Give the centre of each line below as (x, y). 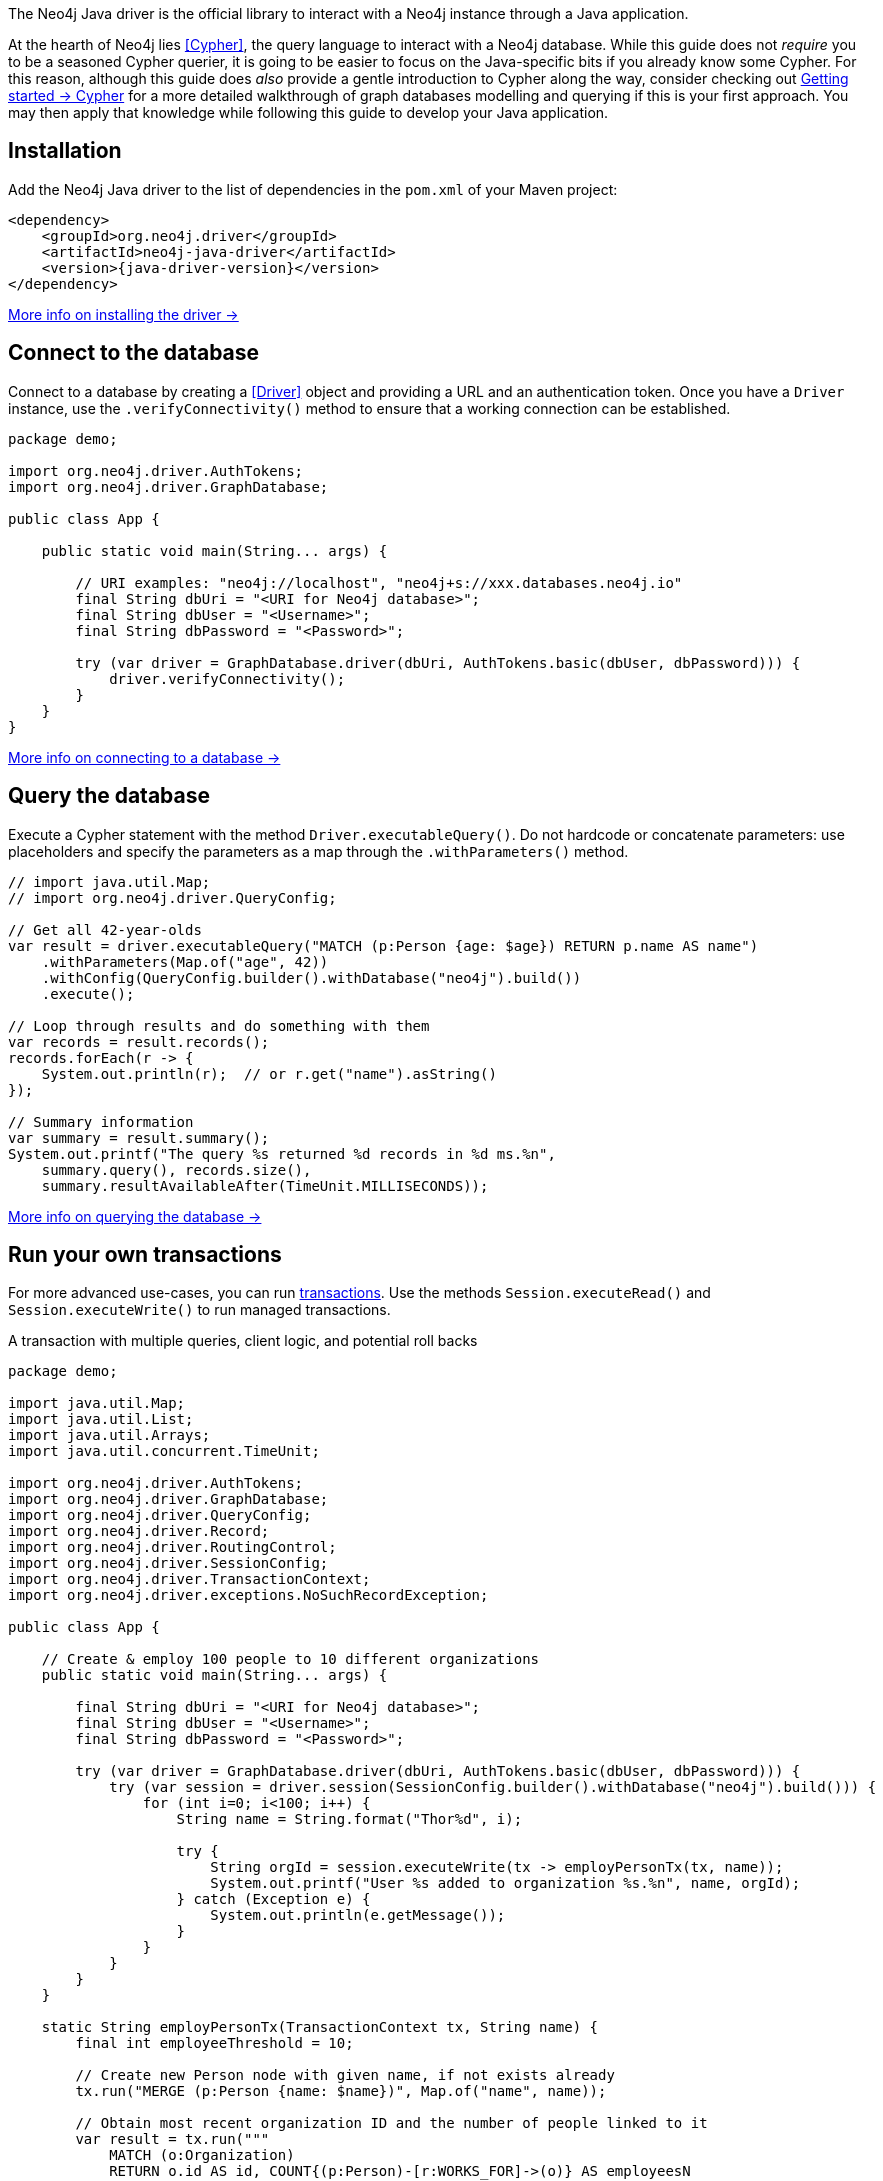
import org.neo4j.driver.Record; (139, 1531)
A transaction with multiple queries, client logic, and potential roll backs (243, 1341)
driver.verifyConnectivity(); (227, 678)
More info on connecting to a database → (144, 757)
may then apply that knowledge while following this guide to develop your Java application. (308, 112)
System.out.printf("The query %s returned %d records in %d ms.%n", (282, 1153)
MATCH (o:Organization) (202, 2155)
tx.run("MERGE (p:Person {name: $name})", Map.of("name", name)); (341, 2091)
